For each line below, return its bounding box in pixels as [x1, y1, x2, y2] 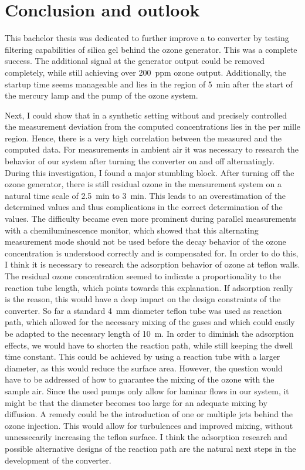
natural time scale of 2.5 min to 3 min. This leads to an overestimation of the [5, 189, 286, 201]
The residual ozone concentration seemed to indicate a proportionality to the [5, 270, 281, 282]
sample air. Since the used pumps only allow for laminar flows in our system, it [5, 384, 289, 397]
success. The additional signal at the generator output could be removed [5, 55, 265, 67]
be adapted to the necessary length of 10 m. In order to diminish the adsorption [5, 327, 294, 339]
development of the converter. [5, 454, 111, 466]
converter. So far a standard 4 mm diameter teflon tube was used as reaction [5, 304, 282, 316]
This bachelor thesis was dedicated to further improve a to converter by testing [5, 32, 289, 44]
